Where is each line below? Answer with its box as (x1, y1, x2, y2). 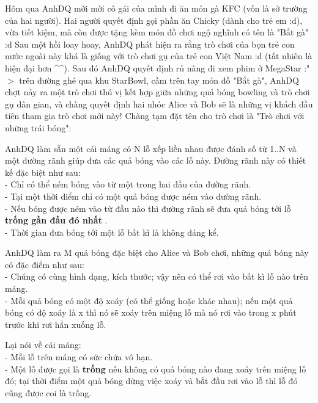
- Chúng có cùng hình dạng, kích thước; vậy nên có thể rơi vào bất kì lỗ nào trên (5, 270, 308, 283)
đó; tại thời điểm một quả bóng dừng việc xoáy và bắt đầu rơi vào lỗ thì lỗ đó (5, 374, 298, 387)
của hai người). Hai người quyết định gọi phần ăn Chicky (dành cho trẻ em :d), (5, 13, 303, 26)
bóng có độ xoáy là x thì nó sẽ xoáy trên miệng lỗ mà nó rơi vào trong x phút (5, 306, 297, 319)
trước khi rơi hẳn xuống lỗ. (5, 318, 106, 330)
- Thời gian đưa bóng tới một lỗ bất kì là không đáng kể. (5, 225, 219, 238)
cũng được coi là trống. (5, 386, 92, 399)
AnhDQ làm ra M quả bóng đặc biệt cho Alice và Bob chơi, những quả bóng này (5, 246, 309, 259)
